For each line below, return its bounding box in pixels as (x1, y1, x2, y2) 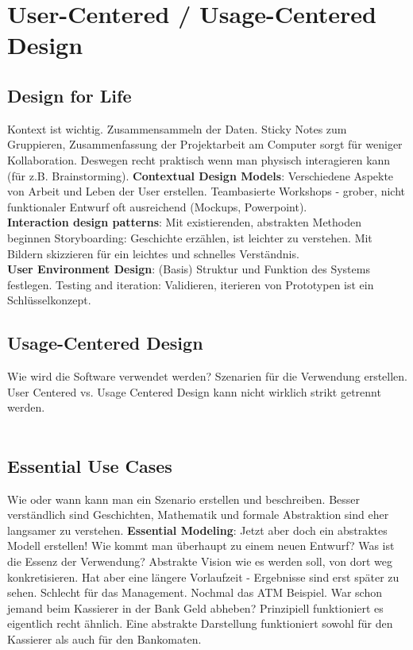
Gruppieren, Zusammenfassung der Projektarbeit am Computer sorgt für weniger (7, 136, 403, 153)
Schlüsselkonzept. (7, 292, 91, 308)
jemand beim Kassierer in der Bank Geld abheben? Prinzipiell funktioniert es (7, 599, 384, 616)
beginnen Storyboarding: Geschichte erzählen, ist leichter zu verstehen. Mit (7, 229, 372, 246)
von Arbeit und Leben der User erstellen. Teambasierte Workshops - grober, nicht (7, 183, 406, 199)
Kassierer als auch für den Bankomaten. (7, 631, 202, 648)
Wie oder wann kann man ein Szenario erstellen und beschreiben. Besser (7, 490, 361, 507)
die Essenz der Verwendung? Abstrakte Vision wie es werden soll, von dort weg (7, 553, 392, 570)
